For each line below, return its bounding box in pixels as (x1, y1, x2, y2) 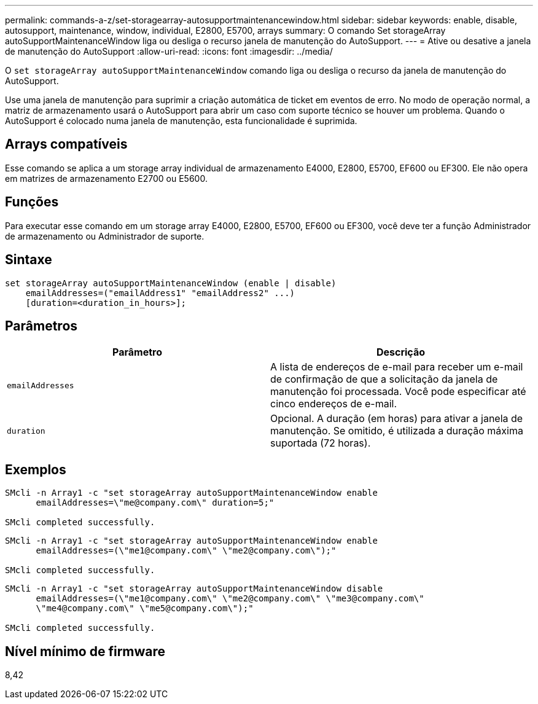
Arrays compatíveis (5, 136, 128, 152)
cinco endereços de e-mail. (270, 397, 397, 410)
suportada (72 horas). (270, 437, 371, 450)
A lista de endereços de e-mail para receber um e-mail (270, 361, 523, 374)
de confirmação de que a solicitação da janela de (270, 373, 498, 386)
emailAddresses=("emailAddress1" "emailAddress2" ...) (25, 287, 295, 298)
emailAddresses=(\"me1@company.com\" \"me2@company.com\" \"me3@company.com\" (36, 593, 424, 604)
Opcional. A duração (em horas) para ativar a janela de (270, 412, 523, 425)
